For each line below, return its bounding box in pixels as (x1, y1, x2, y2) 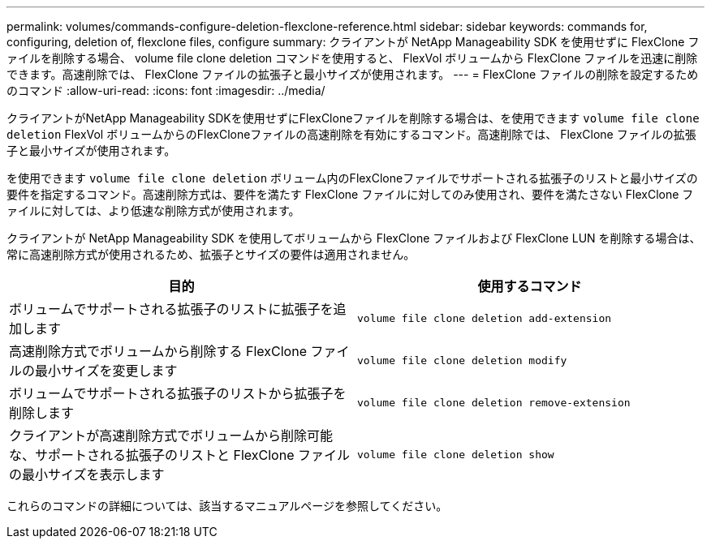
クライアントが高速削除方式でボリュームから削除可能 (9, 427, 333, 444)
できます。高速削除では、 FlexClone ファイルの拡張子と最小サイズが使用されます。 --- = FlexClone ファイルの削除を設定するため (6, 67, 699, 81)
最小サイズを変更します (35, 363, 178, 379)
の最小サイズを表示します (9, 466, 165, 483)
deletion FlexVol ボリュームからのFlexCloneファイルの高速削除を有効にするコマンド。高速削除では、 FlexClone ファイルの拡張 (6, 127, 696, 141)
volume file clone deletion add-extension (357, 311, 612, 324)
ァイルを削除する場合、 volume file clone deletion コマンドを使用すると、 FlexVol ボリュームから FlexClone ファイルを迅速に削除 (6, 51, 698, 65)
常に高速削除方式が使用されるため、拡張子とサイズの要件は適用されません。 (6, 247, 416, 261)
